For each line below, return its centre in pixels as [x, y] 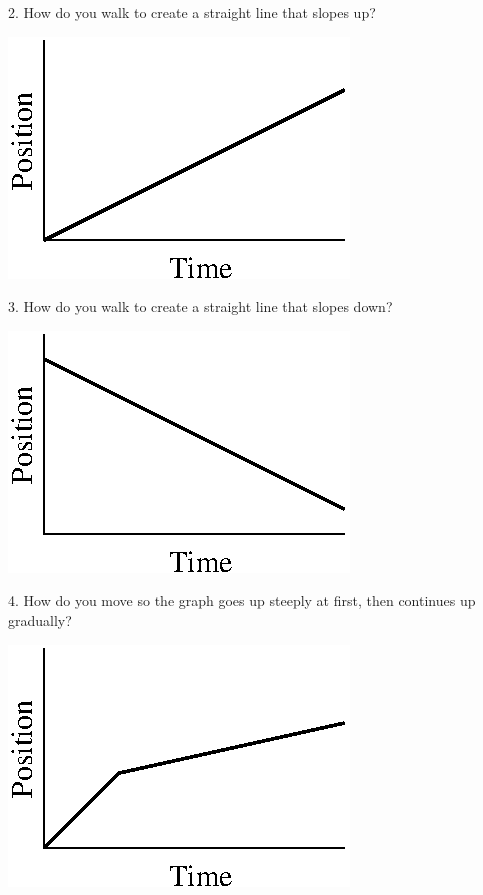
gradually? [40, 619]
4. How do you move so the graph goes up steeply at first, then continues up [242, 600]
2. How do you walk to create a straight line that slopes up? [192, 12]
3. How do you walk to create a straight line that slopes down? [200, 306]
